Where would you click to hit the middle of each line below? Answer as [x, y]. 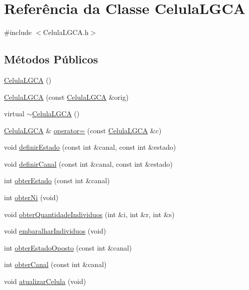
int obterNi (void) [31, 197]
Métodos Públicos [51, 59]
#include [18, 32]
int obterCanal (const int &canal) [55, 264]
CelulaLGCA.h [66, 32]
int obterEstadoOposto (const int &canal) [68, 247]
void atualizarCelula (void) [45, 281]
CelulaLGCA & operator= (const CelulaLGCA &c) [83, 130]
